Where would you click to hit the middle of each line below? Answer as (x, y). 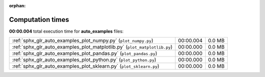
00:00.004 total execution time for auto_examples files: (66, 31)
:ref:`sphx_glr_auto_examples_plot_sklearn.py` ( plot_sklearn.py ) (86, 66)
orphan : (17, 6)
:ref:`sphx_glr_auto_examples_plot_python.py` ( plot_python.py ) (84, 60)
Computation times (39, 19)
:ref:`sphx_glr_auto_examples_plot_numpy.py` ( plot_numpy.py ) (83, 40)
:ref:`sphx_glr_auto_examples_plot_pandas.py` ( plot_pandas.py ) (85, 54)
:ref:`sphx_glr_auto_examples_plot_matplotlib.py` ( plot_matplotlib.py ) (92, 47)
